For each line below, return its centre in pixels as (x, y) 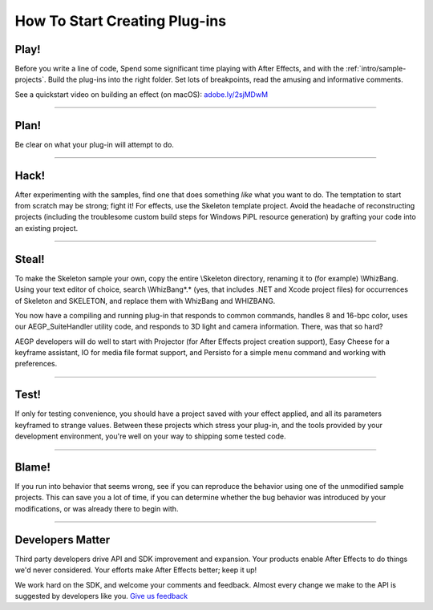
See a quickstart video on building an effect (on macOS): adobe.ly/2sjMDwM (142, 94)
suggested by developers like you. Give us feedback (101, 596)
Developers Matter (63, 540)
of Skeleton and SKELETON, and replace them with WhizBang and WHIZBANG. (145, 301)
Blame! (33, 467)
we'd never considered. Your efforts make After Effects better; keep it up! (136, 570)
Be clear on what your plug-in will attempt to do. (94, 144)
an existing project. (47, 228)
